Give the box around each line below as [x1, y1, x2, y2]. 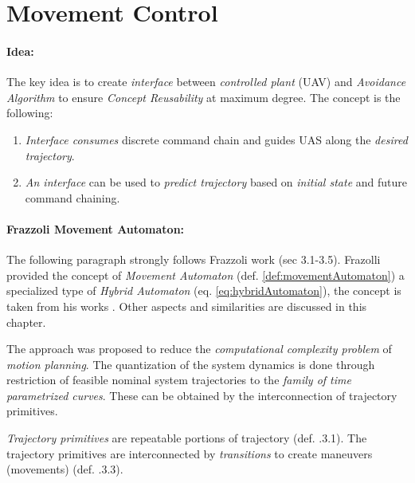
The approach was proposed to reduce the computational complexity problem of [6, 340, 392, 357]
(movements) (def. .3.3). [6, 461, 123, 477]
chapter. [6, 313, 46, 330]
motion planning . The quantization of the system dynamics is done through [6, 355, 375, 372]
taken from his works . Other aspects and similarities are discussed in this [6, 297, 367, 314]
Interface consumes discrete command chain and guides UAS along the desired [25, 131, 408, 147]
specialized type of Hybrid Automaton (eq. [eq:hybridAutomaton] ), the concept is [6, 282, 401, 299]
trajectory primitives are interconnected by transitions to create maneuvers [6, 445, 373, 461]
